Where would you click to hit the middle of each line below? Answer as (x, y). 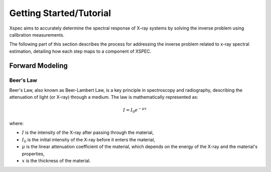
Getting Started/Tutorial (60, 13)
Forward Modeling (38, 65)
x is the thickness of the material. (56, 160)
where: (17, 123)
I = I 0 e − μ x (135, 110)
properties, (33, 153)
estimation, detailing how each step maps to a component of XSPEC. (80, 51)
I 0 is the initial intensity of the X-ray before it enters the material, (89, 140)
